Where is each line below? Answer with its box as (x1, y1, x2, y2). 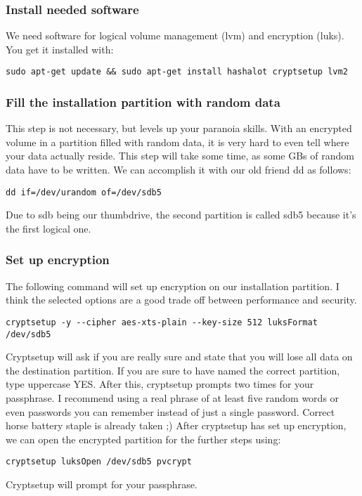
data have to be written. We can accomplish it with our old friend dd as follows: (6, 162, 351, 177)
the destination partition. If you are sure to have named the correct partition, (6, 363, 340, 377)
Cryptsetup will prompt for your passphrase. (6, 477, 198, 492)
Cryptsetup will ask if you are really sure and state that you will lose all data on (6, 349, 353, 364)
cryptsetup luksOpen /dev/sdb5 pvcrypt (6, 457, 192, 467)
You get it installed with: (6, 41, 114, 56)
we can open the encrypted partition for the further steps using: (6, 431, 281, 446)
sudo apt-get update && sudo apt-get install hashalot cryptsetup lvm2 (6, 67, 348, 77)
